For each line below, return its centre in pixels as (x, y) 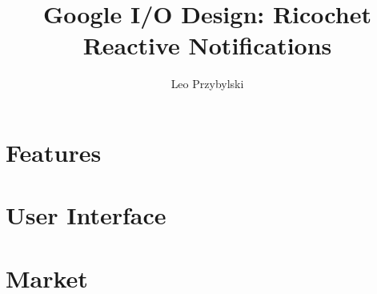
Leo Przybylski (207, 84)
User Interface (86, 215)
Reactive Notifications (207, 45)
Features (54, 152)
